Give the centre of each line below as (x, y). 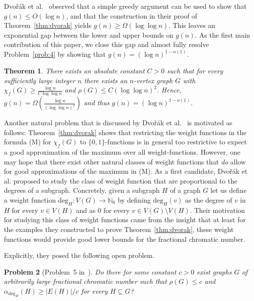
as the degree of (209, 199)
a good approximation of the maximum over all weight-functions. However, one (122, 152)
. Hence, (169, 90)
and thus (96, 103)
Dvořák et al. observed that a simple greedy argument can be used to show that (125, 6)
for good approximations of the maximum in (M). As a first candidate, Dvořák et (126, 171)
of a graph (185, 190)
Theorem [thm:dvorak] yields (48, 25)
